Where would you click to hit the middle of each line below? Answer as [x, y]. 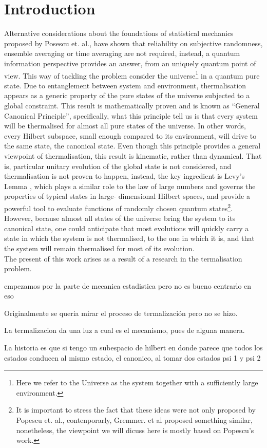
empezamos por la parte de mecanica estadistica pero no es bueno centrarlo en [128, 285]
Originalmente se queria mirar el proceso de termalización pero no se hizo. [121, 313]
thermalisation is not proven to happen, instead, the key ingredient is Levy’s [125, 176]
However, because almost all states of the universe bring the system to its [120, 218]
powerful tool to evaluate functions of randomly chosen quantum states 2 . [118, 207]
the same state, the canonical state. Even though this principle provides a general [132, 146]
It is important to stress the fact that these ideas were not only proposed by [136, 410]
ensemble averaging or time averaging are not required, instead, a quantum [122, 53]
